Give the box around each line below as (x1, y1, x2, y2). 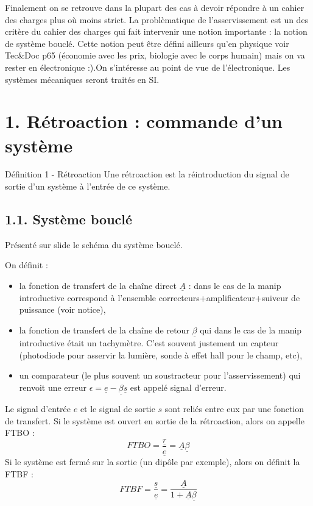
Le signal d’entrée (5, 402, 71, 415)
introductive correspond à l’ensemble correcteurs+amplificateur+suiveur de (19, 291, 300, 304)
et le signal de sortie (80, 402, 155, 415)
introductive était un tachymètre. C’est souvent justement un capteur (19, 337, 279, 349)
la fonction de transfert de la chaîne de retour (19, 323, 189, 336)
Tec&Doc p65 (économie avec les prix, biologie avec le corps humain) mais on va (5, 49, 305, 62)
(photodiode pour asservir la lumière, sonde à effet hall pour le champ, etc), (19, 348, 303, 361)
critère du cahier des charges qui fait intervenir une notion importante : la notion (5, 25, 308, 38)
